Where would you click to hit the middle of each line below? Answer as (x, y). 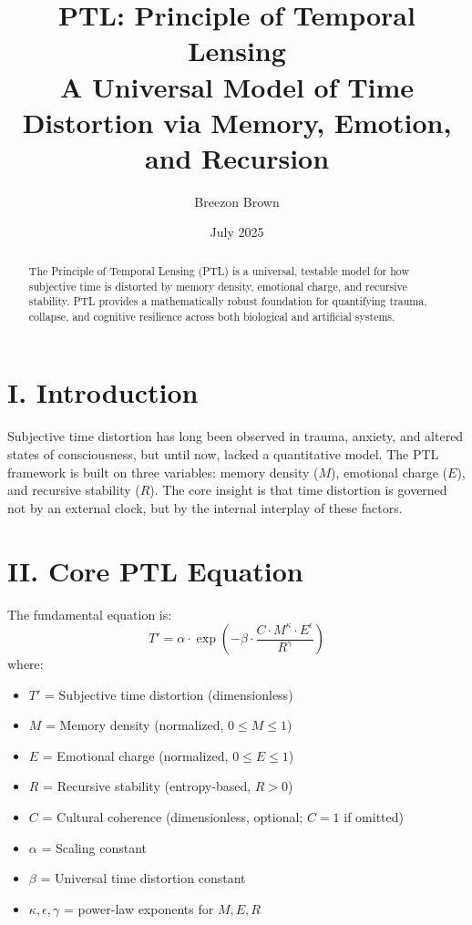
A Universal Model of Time (237, 86)
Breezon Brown (237, 201)
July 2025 (237, 232)
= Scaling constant (94, 847)
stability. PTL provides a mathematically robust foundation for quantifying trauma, (228, 301)
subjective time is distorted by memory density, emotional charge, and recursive (218, 286)
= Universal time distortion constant (143, 878)
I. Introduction (103, 392)
